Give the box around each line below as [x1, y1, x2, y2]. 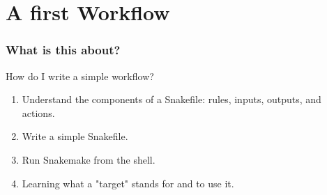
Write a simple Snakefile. [22, 129, 128, 143]
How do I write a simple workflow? [6, 68, 154, 83]
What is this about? [6, 41, 121, 58]
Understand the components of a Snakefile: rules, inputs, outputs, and [22, 92, 321, 107]
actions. [22, 105, 55, 120]
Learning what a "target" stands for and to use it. [22, 175, 234, 190]
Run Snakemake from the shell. [22, 152, 155, 166]
